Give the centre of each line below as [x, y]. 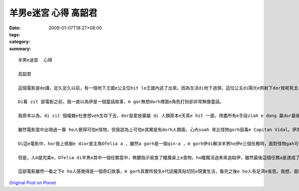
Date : [15, 28]
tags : [15, 34]
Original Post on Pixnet [33, 183]
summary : [20, 48]
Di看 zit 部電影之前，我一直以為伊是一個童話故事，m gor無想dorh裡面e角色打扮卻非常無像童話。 [121, 102]
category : [20, 42]
